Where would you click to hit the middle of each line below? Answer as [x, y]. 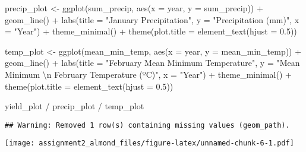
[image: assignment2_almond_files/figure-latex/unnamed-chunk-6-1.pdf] [149, 143]
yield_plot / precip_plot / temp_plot [75, 106]
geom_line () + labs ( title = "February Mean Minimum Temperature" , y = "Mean [152, 63]
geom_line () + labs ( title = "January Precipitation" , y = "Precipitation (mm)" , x [152, 19]
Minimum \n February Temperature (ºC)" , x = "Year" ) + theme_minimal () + [148, 74]
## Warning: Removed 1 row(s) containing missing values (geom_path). [147, 125]
